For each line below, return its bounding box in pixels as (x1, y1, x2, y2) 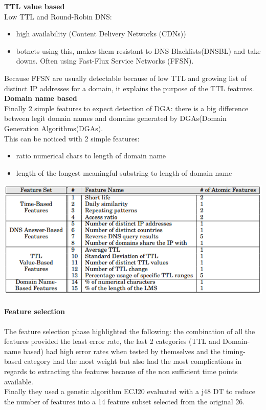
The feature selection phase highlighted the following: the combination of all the (4, 325, 255, 336)
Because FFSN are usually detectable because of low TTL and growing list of (4, 72, 247, 83)
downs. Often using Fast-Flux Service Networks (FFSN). (16, 55, 194, 66)
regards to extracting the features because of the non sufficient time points (4, 365, 238, 376)
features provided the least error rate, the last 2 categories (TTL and (4, 336, 220, 346)
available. (4, 376, 33, 386)
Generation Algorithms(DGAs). (4, 122, 103, 133)
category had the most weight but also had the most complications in (24, 356, 242, 366)
